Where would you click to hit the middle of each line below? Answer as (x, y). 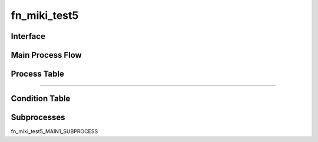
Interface (28, 36)
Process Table (37, 74)
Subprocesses (38, 118)
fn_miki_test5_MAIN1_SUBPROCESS (54, 131)
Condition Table (41, 99)
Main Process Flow (46, 55)
